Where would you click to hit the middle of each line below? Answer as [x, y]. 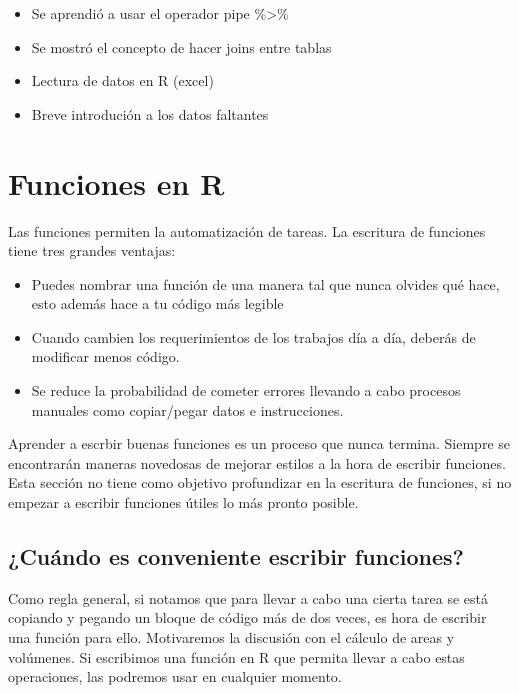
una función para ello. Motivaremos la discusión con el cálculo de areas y [231, 637]
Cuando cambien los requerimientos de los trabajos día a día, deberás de [253, 336]
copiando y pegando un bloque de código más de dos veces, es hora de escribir [247, 617]
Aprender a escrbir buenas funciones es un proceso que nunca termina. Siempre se [259, 443]
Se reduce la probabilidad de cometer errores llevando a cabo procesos [246, 390]
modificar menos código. [105, 356]
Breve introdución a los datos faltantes [150, 113]
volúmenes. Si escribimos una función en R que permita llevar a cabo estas [236, 656]
